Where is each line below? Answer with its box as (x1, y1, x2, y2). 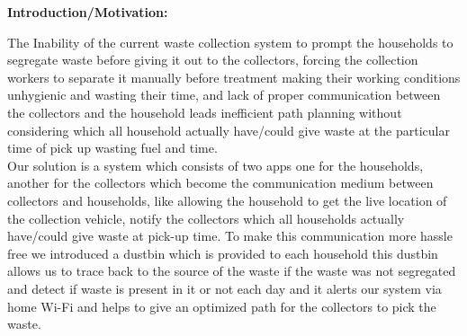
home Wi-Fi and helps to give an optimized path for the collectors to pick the (7, 296, 436, 315)
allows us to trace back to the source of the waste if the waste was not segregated (7, 261, 456, 280)
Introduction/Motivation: (7, 3, 168, 21)
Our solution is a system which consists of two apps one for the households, (7, 155, 424, 174)
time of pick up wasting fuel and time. (7, 138, 218, 157)
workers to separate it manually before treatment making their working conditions (7, 67, 461, 86)
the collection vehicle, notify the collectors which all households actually (7, 208, 405, 227)
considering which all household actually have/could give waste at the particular (7, 120, 450, 139)
